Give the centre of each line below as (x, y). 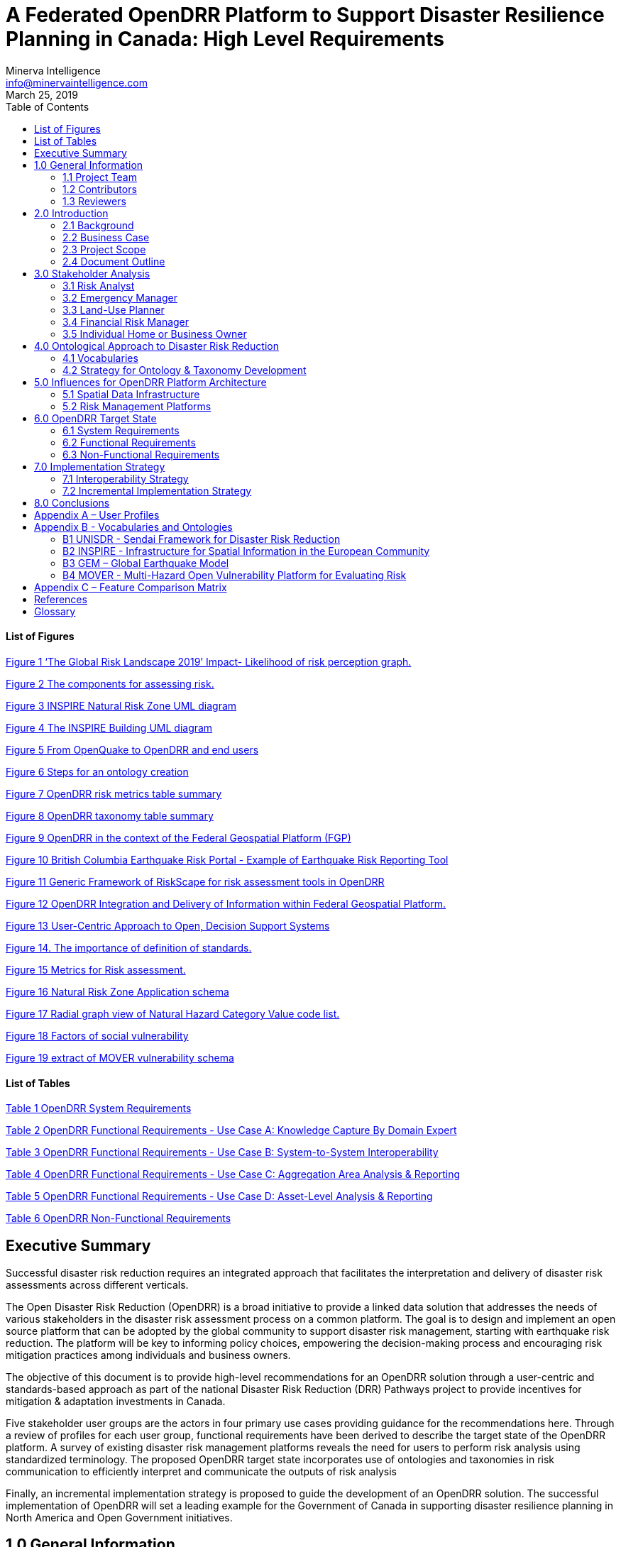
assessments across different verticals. (97, 1285)
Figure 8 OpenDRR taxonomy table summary (110, 815)
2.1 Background (98, 225)
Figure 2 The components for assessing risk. (110, 683)
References (61, 599)
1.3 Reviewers (94, 201)
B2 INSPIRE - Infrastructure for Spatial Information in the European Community (246, 551)
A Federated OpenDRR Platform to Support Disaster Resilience (305, 15)
